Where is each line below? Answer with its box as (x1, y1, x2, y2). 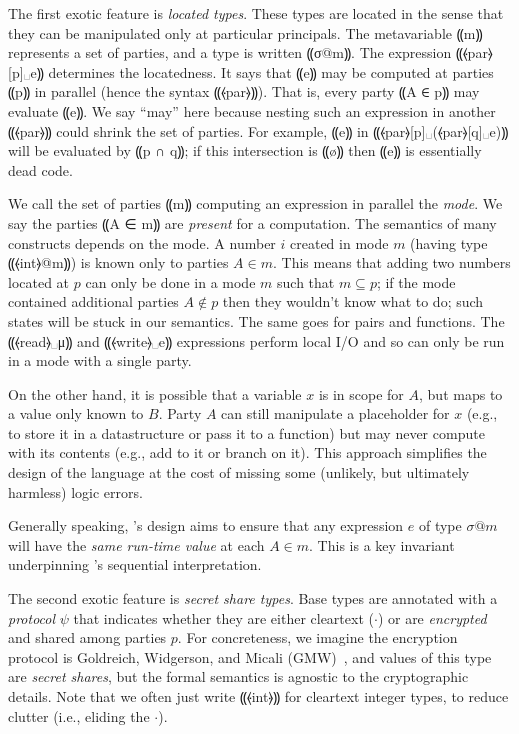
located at (8, 271, 70, 292)
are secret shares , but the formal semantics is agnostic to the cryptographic (8, 666, 469, 687)
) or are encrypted (377, 607, 487, 628)
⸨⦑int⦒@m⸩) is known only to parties (8, 252, 229, 273)
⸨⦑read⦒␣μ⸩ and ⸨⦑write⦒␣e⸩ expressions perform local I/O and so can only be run (8, 330, 505, 351)
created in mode (290, 232, 389, 253)
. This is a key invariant (309, 534, 455, 555)
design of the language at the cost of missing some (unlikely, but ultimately (8, 462, 470, 483)
